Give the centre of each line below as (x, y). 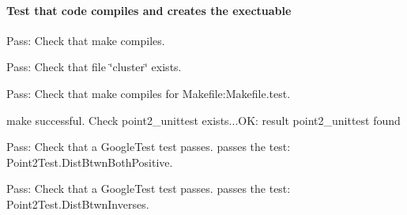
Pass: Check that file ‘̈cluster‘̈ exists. (94, 67)
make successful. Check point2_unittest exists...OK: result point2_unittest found (203, 120)
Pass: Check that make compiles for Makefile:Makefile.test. (149, 93)
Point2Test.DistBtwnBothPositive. (90, 162)
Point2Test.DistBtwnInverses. (78, 204)
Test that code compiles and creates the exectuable (149, 10)
